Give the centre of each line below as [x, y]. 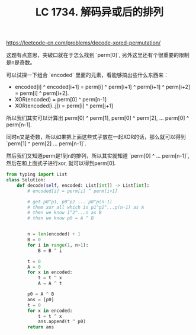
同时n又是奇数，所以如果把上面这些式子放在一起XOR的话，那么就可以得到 [96, 137]
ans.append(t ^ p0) [62, 322]
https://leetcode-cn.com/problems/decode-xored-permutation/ [83, 43]
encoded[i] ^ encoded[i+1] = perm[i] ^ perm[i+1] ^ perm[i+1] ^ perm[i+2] [102, 87]
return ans [41, 327]
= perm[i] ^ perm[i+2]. [42, 93]
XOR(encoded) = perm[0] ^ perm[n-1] [61, 100]
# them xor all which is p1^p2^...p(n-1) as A [86, 207]
